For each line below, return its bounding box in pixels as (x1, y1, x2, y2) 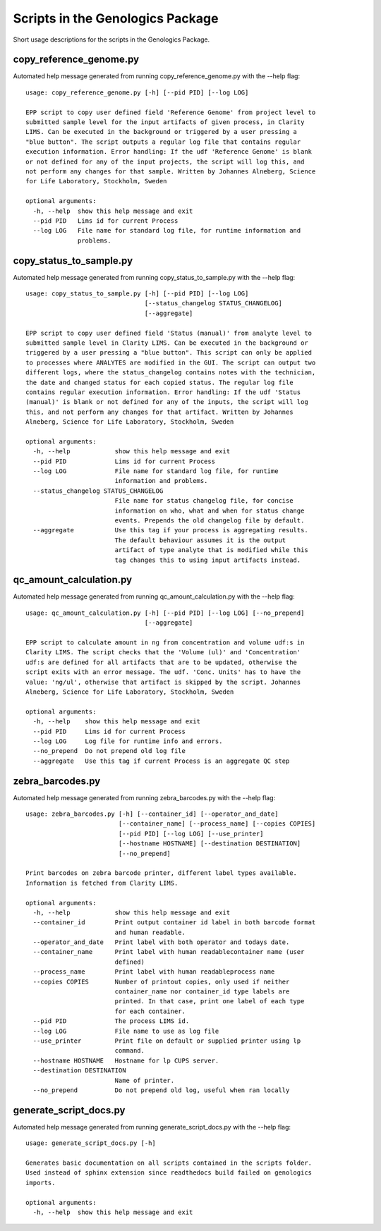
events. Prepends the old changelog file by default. (114, 516, 305, 525)
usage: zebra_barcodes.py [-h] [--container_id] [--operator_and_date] (25, 810, 279, 818)
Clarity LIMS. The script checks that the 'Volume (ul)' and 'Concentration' (25, 649, 301, 656)
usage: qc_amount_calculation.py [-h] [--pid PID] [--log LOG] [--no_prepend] (25, 608, 305, 617)
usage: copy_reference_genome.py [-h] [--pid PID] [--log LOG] (25, 88, 249, 97)
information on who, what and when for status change (114, 506, 305, 515)
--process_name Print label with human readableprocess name (32, 968, 275, 976)
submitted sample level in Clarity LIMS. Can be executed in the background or (25, 338, 308, 347)
